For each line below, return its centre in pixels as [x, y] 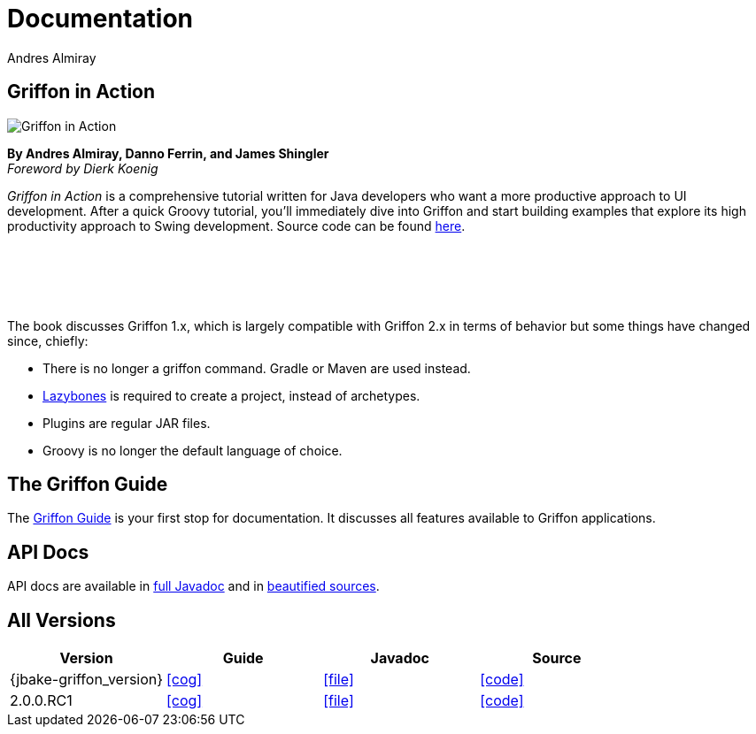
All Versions [62, 620]
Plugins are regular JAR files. [127, 423]
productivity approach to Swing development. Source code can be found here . [236, 226]
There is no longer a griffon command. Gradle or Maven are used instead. [257, 368]
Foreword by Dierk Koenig [83, 168]
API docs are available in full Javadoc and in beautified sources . [193, 586]
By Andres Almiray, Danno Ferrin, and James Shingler [168, 153]
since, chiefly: [48, 340]
